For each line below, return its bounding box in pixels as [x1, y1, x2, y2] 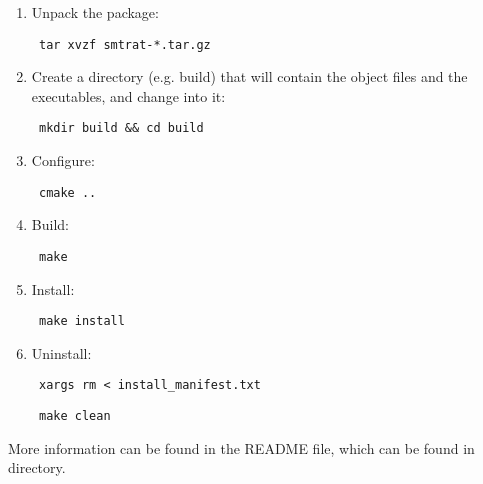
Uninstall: [31, 342, 92, 363]
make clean [38, 409, 111, 424]
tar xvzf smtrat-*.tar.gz [38, 37, 211, 52]
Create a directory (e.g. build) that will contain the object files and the [31, 66, 468, 87]
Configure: [31, 150, 95, 171]
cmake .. [38, 185, 97, 200]
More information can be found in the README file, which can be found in [8, 437, 475, 458]
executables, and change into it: [31, 85, 226, 106]
